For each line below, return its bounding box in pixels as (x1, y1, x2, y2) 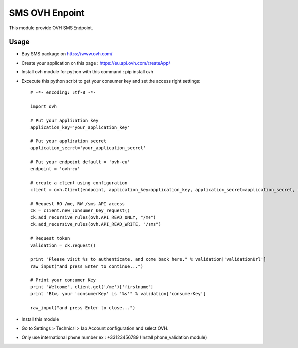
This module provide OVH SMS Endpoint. (9, 25, 93, 31)
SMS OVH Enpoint (9, 7, 85, 18)
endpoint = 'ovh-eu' (30, 166, 80, 172)
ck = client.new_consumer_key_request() (30, 208, 130, 213)
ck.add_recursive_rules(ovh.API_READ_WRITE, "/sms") (30, 221, 161, 227)
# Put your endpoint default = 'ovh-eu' (30, 159, 130, 165)
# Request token (30, 236, 70, 241)
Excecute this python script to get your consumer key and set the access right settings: (21, 78, 201, 84)
